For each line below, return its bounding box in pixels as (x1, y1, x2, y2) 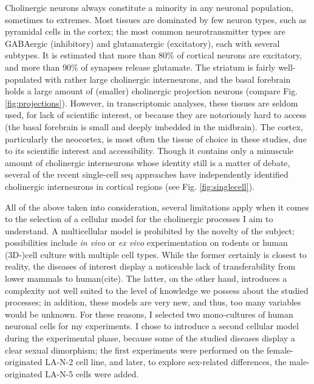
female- (267, 343, 293, 356)
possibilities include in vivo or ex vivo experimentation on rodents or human (5, 236, 288, 249)
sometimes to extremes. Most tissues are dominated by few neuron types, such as (5, 13, 307, 26)
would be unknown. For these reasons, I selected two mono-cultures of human (5, 307, 293, 320)
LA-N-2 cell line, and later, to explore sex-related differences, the (45, 355, 287, 368)
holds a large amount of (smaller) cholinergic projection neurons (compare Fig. (5, 85, 298, 97)
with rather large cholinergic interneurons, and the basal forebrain (44, 72, 291, 85)
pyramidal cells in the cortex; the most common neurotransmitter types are (5, 25, 285, 38)
